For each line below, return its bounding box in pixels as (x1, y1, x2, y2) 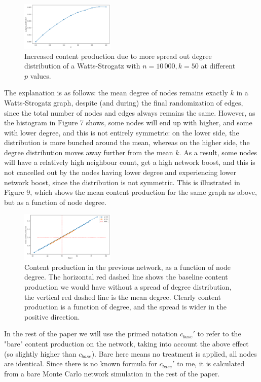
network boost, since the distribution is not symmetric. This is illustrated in (4, 177, 240, 187)
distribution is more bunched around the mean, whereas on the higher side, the (4, 137, 250, 148)
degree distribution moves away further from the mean (4, 147, 173, 157)
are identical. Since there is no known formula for (4, 358, 158, 369)
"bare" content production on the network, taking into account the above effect (4, 338, 249, 349)
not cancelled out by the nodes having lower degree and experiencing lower (4, 167, 236, 178)
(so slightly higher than (4, 348, 77, 359)
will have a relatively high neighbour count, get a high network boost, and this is (4, 157, 255, 167)
